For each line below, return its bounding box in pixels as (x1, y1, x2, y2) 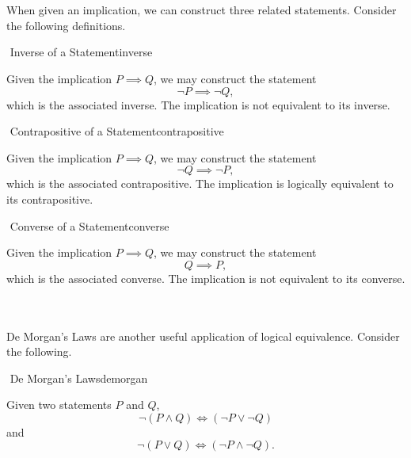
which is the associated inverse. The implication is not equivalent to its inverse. (6, 96, 390, 113)
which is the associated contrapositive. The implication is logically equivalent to (6, 175, 394, 192)
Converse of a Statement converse (10, 217, 169, 234)
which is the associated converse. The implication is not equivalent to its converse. (6, 269, 405, 286)
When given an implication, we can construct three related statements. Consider (6, 2, 397, 18)
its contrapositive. (6, 190, 93, 207)
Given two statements (6, 396, 112, 413)
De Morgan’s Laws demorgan (10, 369, 148, 386)
